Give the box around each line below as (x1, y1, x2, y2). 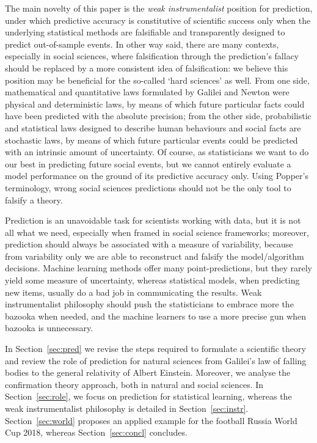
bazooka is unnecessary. (5, 321, 93, 334)
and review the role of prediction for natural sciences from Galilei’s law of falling (5, 354, 307, 367)
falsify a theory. (5, 193, 63, 206)
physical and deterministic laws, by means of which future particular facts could (5, 97, 305, 110)
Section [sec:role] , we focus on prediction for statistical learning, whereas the (5, 390, 292, 403)
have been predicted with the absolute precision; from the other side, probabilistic (5, 109, 312, 122)
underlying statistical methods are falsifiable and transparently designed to (5, 26, 285, 38)
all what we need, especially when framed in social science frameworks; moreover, (5, 225, 309, 238)
